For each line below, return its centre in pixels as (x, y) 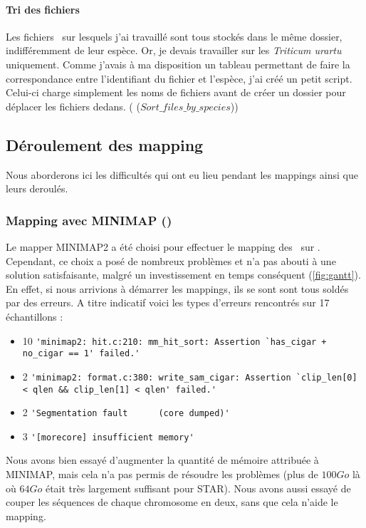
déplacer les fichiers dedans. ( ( (73, 106)
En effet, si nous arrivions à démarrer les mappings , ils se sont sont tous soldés (177, 288)
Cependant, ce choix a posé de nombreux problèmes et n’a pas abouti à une (171, 260)
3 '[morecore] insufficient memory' (108, 436)
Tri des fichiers (43, 9)
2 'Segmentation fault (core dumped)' (126, 412)
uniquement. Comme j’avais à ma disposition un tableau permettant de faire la (178, 64)
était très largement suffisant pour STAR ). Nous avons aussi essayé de (198, 488)
